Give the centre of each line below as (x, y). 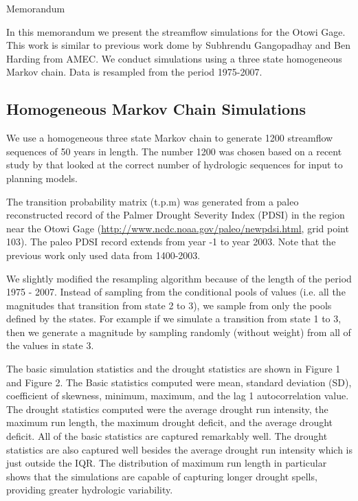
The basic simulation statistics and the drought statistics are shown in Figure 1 (174, 369)
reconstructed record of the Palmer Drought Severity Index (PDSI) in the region (176, 215)
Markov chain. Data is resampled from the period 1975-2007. (134, 72)
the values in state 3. (50, 345)
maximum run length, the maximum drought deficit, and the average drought (170, 422)
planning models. (42, 178)
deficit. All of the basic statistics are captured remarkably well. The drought (167, 436)
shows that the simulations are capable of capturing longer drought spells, (162, 476)
